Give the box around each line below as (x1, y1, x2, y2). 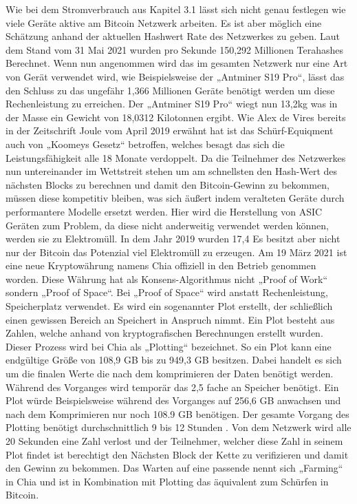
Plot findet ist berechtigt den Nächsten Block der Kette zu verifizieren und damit (6, 447, 349, 461)
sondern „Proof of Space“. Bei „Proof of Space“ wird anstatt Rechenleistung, (6, 285, 329, 300)
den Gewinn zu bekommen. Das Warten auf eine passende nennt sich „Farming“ (6, 461, 343, 475)
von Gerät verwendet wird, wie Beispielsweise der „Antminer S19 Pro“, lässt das (6, 69, 345, 83)
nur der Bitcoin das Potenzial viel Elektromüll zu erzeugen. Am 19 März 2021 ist (6, 244, 347, 259)
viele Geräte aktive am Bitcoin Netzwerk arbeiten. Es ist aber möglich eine (6, 15, 322, 30)
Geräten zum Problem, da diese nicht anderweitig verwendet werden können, (6, 218, 329, 232)
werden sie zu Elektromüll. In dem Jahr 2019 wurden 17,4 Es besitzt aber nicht (6, 231, 340, 246)
